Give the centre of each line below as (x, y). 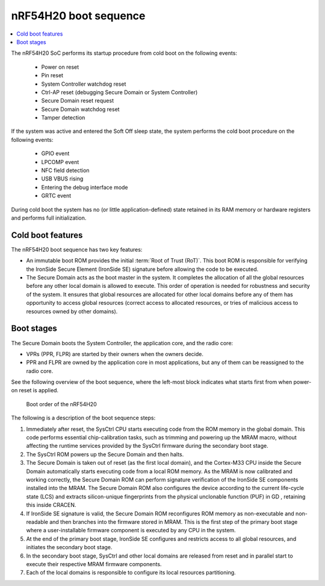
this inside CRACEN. (51, 505)
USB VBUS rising (62, 179)
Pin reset (52, 75)
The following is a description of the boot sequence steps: (83, 418)
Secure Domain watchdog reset (80, 109)
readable (37, 521)
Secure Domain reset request (78, 101)
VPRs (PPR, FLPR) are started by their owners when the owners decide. (115, 354)
